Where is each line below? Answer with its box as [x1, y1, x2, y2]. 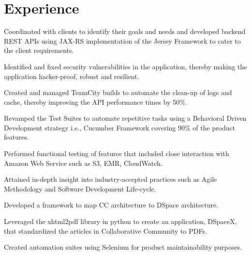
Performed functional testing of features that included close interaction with [4, 148, 229, 159]
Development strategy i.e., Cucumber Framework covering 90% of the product [4, 122, 236, 132]
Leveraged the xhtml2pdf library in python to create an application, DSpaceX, [4, 216, 237, 226]
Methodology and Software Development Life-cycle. [4, 183, 156, 193]
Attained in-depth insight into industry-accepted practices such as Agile [4, 174, 217, 184]
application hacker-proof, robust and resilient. [4, 71, 139, 81]
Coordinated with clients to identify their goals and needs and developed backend [4, 26, 246, 36]
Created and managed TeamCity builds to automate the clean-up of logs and [4, 87, 232, 97]
